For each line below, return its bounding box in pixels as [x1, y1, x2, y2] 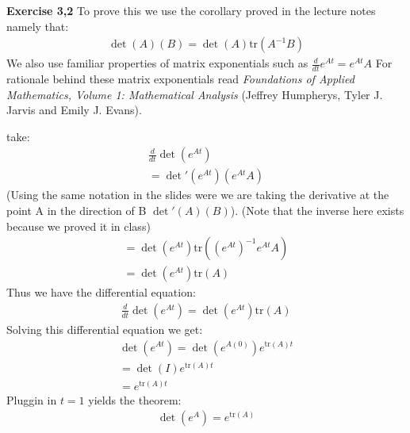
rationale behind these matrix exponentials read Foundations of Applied [6, 71, 354, 87]
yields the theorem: [88, 391, 182, 408]
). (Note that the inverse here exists [230, 202, 404, 219]
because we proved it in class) [6, 217, 151, 234]
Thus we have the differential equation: [6, 284, 196, 301]
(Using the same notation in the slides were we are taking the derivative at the [6, 186, 389, 203]
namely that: [6, 17, 69, 34]
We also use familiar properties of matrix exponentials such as [6, 55, 308, 71]
